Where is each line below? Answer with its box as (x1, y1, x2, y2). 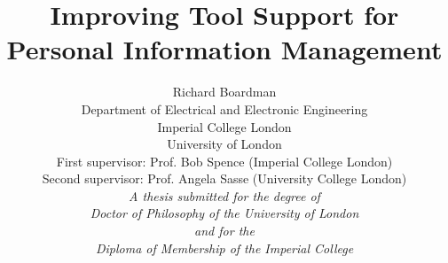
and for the (194, 221, 255, 240)
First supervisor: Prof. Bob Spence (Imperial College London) (56, 151, 393, 170)
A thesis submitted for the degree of (129, 186, 320, 205)
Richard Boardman (172, 82, 277, 101)
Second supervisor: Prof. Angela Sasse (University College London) (42, 169, 407, 188)
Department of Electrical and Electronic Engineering (81, 99, 368, 118)
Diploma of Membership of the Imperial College (95, 238, 354, 257)
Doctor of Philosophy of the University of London (90, 204, 359, 222)
